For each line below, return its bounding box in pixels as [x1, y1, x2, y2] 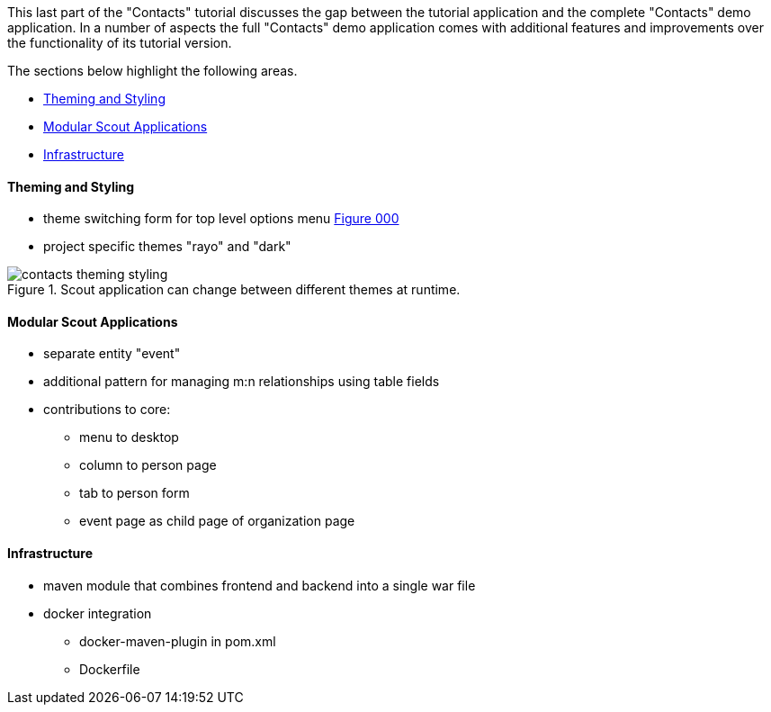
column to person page [79, 457, 217, 473]
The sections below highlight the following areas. [7, 63, 298, 78]
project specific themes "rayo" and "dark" [43, 239, 291, 255]
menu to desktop [79, 429, 179, 446]
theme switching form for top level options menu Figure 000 [43, 211, 399, 227]
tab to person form [79, 485, 190, 501]
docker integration [43, 605, 152, 621]
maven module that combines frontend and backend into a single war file [43, 577, 476, 593]
